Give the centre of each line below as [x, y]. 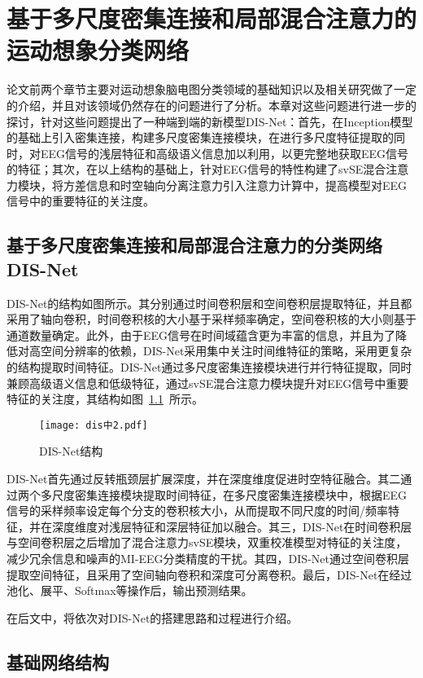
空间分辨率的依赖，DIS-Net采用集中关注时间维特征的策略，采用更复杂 [226, 351]
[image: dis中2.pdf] [94, 425]
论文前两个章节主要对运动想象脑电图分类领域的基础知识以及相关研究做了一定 [211, 89]
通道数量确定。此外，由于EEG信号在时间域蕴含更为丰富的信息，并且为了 [201, 335]
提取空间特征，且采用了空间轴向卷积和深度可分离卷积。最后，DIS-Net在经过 [209, 574]
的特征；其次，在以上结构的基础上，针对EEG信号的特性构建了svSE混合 [196, 169]
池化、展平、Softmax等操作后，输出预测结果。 [130, 590]
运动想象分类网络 [98, 50]
